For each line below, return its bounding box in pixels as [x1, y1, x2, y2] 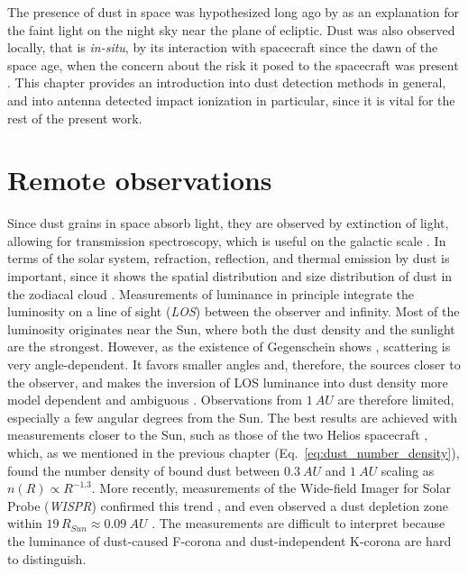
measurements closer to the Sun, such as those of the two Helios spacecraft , [7, 425, 428, 444]
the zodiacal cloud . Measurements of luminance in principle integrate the [7, 284, 414, 303]
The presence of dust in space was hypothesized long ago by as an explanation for [7, 3, 460, 21]
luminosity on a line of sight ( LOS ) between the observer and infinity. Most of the [7, 302, 460, 321]
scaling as [381, 460, 435, 479]
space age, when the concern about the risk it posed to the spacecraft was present [7, 55, 459, 74]
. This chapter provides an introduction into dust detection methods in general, [7, 73, 446, 92]
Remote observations [7, 161, 272, 198]
